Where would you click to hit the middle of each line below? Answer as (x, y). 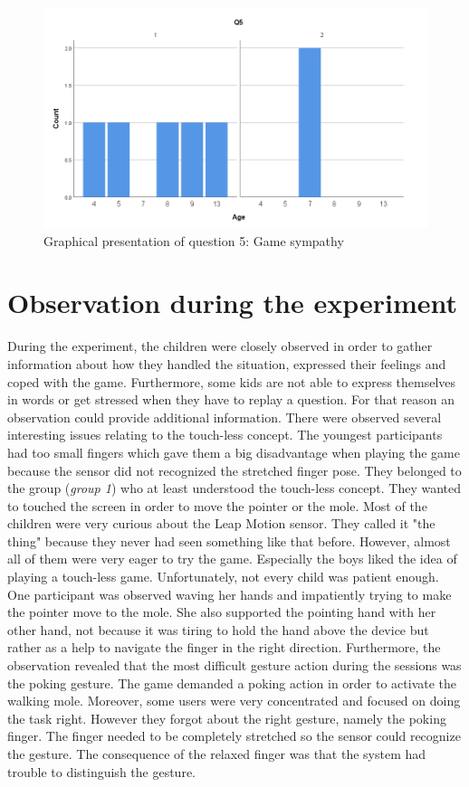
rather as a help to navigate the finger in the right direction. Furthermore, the (224, 647)
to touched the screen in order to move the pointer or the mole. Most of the (217, 505)
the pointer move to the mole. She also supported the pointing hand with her (222, 612)
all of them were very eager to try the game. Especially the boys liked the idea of (232, 559)
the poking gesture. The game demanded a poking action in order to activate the (232, 683)
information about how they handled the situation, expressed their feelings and (227, 363)
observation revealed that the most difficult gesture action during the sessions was (234, 665)
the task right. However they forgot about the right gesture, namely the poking (227, 718)
